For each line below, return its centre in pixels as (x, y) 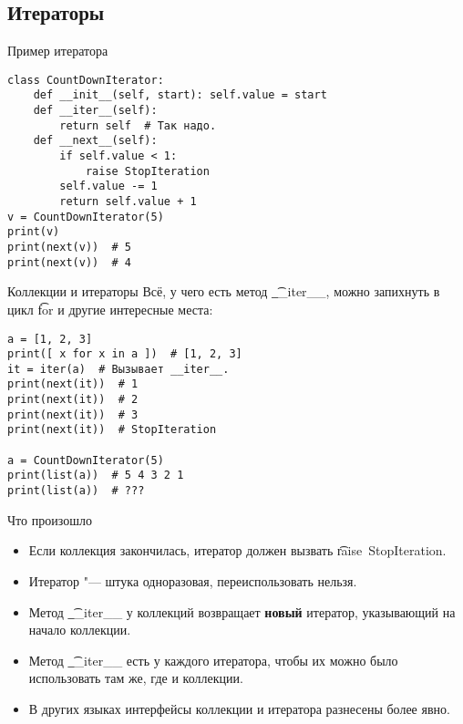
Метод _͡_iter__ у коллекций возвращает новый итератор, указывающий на (242, 611)
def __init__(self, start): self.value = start (180, 95)
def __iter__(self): (95, 111)
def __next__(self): (95, 141)
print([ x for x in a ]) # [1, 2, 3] (125, 354)
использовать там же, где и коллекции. (136, 678)
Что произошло (50, 519)
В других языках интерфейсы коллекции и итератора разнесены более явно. (239, 708)
